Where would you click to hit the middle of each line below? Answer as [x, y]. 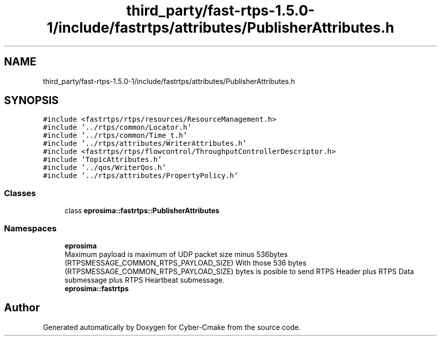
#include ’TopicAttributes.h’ [102, 160]
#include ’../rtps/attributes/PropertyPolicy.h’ [141, 176]
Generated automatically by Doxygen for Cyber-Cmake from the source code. [172, 327]
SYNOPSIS [31, 101]
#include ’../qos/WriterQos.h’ [104, 168]
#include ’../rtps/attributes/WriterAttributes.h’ [145, 144]
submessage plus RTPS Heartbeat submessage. [144, 280]
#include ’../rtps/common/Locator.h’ [117, 127]
